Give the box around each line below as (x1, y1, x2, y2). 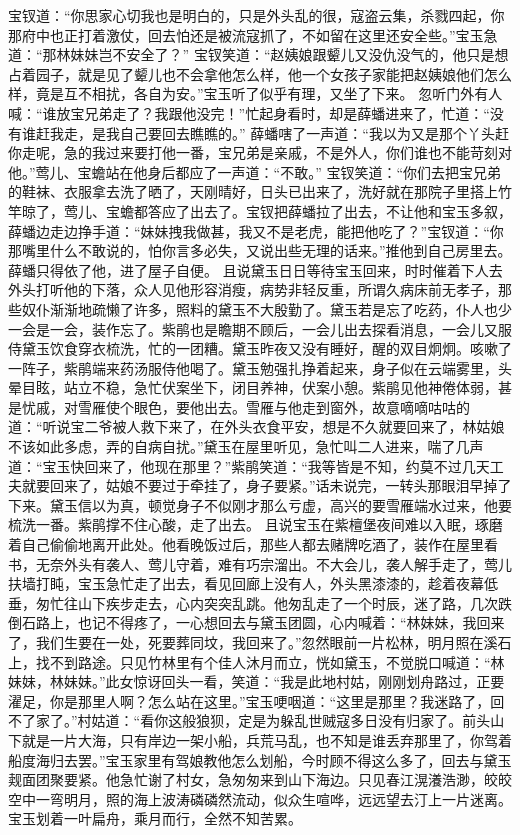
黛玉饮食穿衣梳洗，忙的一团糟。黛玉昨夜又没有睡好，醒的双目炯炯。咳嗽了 (21, 338, 512, 359)
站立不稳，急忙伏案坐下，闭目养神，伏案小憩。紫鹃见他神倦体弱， (63, 377, 498, 398)
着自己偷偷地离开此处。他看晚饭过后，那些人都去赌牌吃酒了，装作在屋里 (8, 534, 484, 555)
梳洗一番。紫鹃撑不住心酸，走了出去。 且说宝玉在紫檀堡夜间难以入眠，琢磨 (8, 514, 503, 535)
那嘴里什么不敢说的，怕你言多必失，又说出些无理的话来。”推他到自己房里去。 (8, 240, 512, 261)
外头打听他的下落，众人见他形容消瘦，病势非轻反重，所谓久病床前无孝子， (8, 279, 498, 300)
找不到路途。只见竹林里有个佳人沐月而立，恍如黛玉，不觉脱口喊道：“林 (35, 651, 505, 672)
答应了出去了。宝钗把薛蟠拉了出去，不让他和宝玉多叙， (147, 200, 512, 221)
